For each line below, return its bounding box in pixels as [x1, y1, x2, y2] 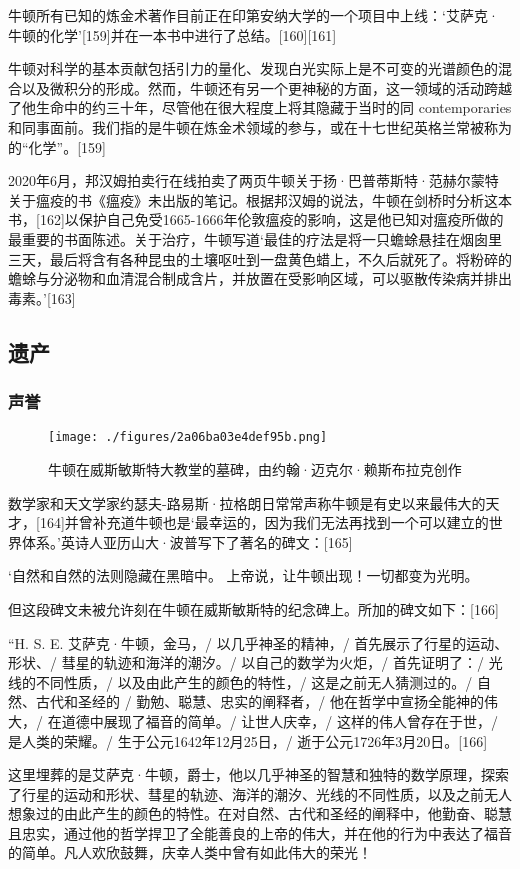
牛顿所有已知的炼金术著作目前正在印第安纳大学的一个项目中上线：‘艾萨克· [8, 5, 499, 25]
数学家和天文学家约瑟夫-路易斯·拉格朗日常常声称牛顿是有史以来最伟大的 [8, 492, 486, 513]
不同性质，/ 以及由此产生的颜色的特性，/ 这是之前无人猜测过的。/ [35, 671, 473, 692]
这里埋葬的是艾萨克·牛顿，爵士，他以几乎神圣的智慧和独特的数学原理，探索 [8, 764, 509, 785]
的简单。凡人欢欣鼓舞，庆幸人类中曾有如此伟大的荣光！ [8, 842, 372, 863]
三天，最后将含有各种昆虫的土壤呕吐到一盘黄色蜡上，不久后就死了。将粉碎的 [8, 248, 512, 269]
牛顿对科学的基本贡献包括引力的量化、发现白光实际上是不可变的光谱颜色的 [8, 58, 498, 79]
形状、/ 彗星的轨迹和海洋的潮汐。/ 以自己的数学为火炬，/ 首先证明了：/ [8, 652, 484, 673]
